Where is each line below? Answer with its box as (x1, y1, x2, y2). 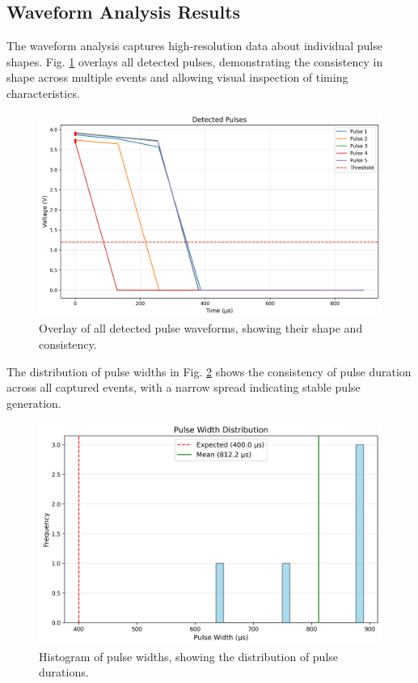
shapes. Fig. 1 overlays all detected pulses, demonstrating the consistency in (6, 53, 383, 70)
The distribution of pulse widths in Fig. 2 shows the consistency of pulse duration (6, 363, 412, 380)
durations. (39, 664, 89, 681)
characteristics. (6, 84, 80, 101)
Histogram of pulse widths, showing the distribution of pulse (39, 647, 339, 664)
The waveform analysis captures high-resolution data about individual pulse (6, 37, 382, 54)
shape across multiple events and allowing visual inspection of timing (6, 69, 348, 86)
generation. (6, 394, 61, 411)
